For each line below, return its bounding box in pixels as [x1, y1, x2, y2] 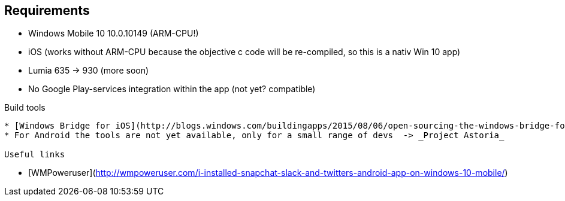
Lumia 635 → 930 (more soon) [28, 65, 149, 76]
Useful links [4, 150, 65, 160]
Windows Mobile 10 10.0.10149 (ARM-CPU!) [28, 28, 199, 39]
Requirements [4, 3, 90, 18]
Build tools [4, 102, 46, 113]
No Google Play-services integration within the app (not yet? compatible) [28, 84, 316, 95]
